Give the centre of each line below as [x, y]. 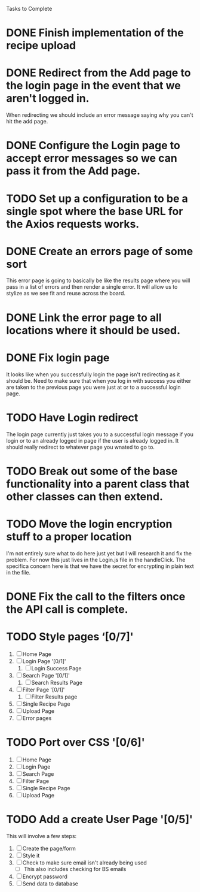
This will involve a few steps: [41, 836]
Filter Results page [54, 697]
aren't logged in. [48, 99]
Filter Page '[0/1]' [44, 690]
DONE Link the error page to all [84, 318]
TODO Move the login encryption [89, 524]
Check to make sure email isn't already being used [85, 863]
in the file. [19, 572]
